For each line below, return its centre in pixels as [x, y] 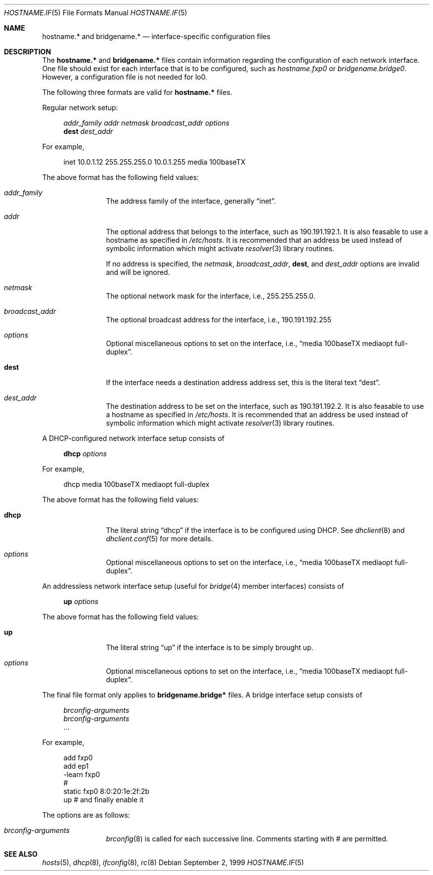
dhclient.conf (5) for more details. [159, 539]
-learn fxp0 [82, 774]
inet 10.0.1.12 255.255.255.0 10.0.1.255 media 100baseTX [154, 162]
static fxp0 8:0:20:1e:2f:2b [107, 791]
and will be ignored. [138, 272]
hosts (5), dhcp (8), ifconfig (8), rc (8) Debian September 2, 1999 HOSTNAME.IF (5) [173, 862]
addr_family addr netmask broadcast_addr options [147, 123]
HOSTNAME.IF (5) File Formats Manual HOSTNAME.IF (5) [96, 13]
